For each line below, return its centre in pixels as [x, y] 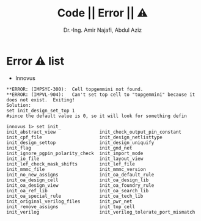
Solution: [19, 105]
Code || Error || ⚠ [103, 13]
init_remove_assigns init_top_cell [71, 207]
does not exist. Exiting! [41, 100]
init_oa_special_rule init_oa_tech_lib [75, 196]
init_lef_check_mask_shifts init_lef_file [71, 164]
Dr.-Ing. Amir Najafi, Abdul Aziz [103, 30]
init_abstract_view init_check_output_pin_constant [94, 132]
